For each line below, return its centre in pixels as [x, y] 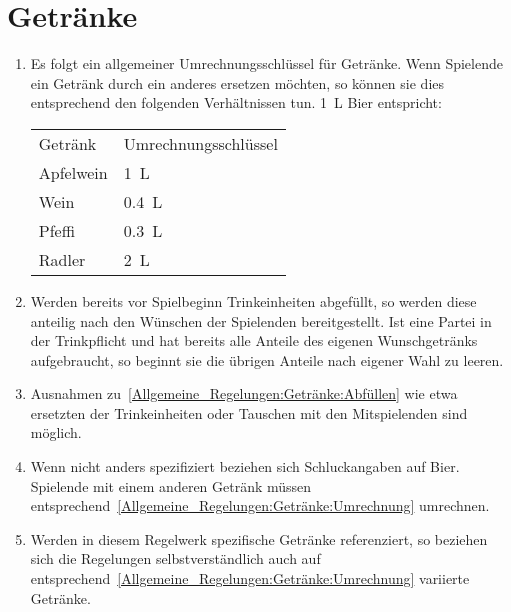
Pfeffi [57, 230]
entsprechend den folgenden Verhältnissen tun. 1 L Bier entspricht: [236, 102]
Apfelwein [73, 172]
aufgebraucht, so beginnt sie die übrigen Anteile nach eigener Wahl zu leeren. [267, 359]
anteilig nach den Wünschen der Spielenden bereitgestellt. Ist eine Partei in [261, 320]
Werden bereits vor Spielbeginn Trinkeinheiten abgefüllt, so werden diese [253, 300]
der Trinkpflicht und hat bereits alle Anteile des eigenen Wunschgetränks [254, 340]
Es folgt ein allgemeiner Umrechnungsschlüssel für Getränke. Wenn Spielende [266, 63]
